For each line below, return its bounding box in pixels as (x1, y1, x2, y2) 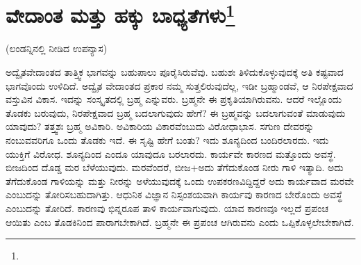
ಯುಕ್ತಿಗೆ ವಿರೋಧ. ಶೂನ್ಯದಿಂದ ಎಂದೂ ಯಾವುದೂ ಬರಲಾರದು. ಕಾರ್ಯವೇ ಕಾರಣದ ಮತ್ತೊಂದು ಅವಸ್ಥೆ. (6, 146, 336, 161)
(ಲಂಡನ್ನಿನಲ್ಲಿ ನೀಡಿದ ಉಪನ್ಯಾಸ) (6, 41, 108, 56)
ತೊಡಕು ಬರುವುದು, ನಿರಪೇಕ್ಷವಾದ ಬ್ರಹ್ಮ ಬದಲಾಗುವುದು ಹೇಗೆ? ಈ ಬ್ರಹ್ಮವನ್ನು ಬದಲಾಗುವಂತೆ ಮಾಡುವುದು (6, 105, 346, 120)
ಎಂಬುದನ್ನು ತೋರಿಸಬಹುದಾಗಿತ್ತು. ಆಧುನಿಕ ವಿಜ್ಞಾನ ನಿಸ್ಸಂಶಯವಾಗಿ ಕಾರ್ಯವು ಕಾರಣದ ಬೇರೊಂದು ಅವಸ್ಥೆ (6, 187, 342, 202)
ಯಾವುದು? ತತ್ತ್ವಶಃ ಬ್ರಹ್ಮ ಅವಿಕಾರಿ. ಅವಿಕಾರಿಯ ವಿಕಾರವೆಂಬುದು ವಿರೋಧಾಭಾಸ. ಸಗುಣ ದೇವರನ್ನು (6, 119, 314, 134)
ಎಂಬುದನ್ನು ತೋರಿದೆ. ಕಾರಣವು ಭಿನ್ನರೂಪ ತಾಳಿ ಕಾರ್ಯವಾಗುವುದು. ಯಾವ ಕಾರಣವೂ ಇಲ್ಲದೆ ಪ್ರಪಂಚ (6, 200, 329, 215)
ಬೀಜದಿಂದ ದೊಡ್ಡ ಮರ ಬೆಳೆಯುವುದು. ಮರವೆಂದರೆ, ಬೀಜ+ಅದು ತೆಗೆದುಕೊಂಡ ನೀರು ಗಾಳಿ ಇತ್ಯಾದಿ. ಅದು (6, 160, 344, 175)
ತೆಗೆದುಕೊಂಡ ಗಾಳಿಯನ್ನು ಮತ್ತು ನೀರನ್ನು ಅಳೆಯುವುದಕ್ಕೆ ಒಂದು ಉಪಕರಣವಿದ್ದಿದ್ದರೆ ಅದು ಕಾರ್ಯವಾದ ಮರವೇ (6, 173, 354, 188)
